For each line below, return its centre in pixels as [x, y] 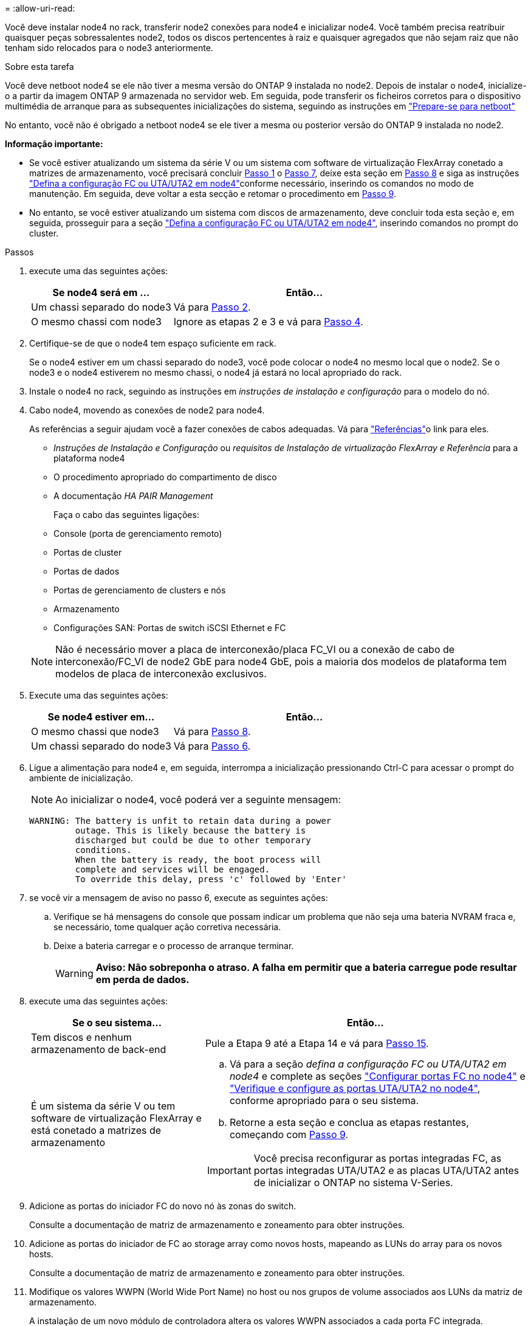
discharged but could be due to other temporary [193, 840]
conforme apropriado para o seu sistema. [324, 1100]
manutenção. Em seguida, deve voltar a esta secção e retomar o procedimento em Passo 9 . [213, 194]
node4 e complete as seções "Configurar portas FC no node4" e [377, 1076]
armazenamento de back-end [99, 1049]
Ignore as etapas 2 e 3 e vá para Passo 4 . [268, 322]
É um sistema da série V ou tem [103, 1106]
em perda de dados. [142, 979]
